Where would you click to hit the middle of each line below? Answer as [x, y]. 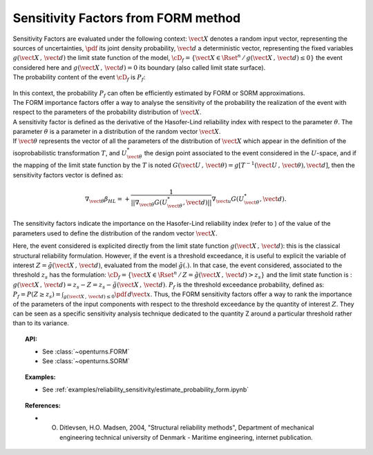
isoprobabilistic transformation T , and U [70, 153]
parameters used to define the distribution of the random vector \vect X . [115, 233]
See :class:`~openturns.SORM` [86, 361]
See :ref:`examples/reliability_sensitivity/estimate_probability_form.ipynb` [146, 389]
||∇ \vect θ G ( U [149, 203]
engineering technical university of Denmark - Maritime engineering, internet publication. [186, 437]
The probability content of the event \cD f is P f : [79, 78]
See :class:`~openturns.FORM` [86, 351]
